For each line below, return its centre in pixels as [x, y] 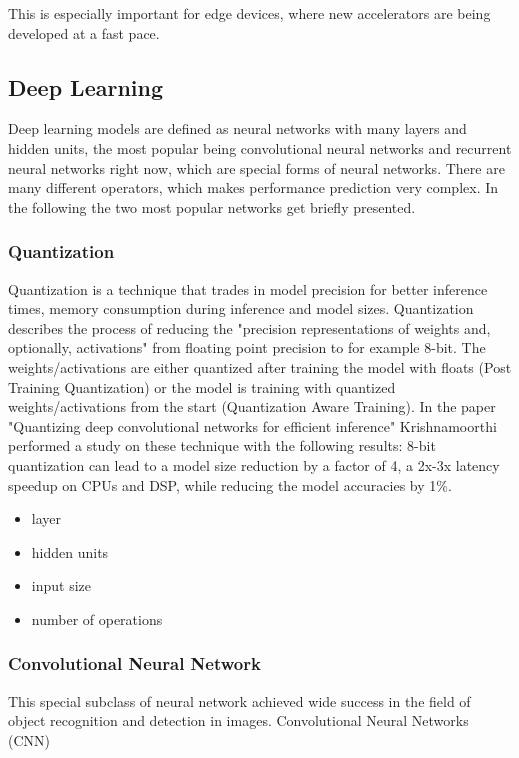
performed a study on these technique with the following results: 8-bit [222, 445]
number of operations [97, 618]
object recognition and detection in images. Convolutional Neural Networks [238, 720]
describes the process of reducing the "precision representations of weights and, [249, 327]
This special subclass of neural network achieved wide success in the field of [239, 700]
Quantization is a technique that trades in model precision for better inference [248, 288]
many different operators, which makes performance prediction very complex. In [253, 187]
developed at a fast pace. [84, 32]
